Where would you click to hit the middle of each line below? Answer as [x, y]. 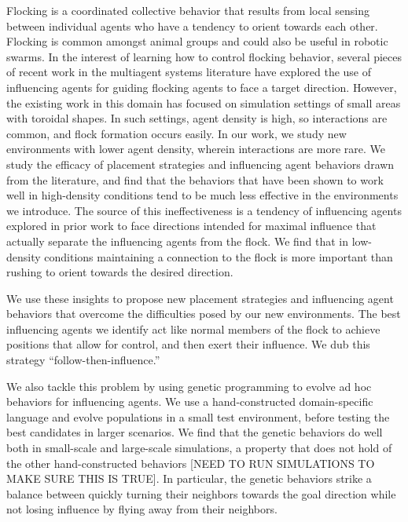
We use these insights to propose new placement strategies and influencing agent [200, 298]
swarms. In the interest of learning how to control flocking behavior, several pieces [204, 56]
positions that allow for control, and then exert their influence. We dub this [188, 344]
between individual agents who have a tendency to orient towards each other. [192, 26]
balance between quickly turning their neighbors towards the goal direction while [201, 493]
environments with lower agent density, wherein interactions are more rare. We [196, 149]
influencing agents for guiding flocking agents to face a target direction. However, [202, 87]
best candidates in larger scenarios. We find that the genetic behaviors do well [195, 432]
